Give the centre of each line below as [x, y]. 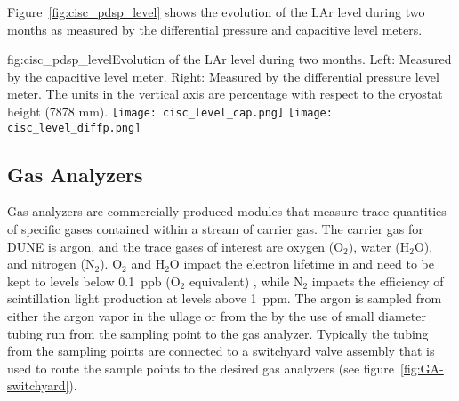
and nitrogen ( [46, 264]
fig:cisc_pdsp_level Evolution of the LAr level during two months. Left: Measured [229, 59]
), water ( [374, 246]
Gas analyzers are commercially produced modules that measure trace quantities [227, 211]
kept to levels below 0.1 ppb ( [89, 281]
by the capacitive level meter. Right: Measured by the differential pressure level [223, 76]
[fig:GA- [422, 368]
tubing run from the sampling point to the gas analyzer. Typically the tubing [218, 333]
